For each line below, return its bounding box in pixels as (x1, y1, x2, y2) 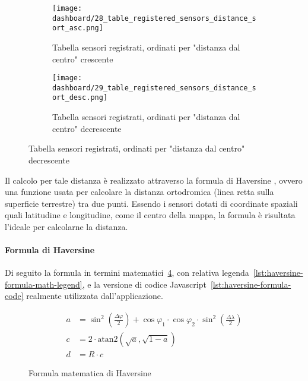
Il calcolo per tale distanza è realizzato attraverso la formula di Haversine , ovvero (5, 174, 303, 186)
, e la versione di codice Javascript (82, 278, 207, 290)
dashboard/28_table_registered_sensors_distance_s (52, 14, 256, 23)
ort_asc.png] (52, 24, 103, 33)
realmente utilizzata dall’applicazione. (26, 289, 163, 302)
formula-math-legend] (5, 278, 82, 290)
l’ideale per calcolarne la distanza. (5, 220, 128, 232)
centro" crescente (52, 52, 113, 65)
